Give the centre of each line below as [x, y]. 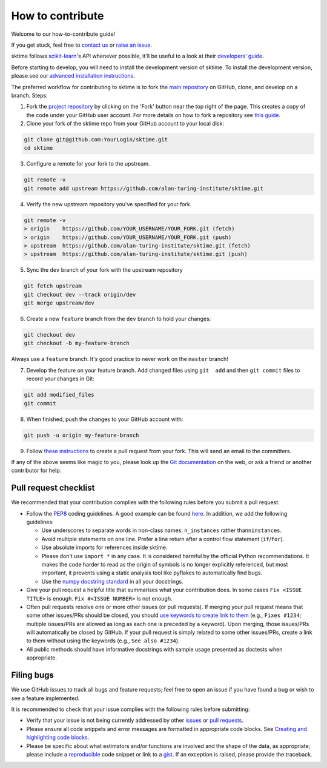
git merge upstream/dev [59, 303]
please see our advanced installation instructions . [73, 76]
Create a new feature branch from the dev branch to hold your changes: [119, 319]
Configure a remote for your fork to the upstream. [88, 164]
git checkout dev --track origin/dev [80, 295]
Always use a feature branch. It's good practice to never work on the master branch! [120, 359]
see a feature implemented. [45, 698]
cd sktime [38, 148]
